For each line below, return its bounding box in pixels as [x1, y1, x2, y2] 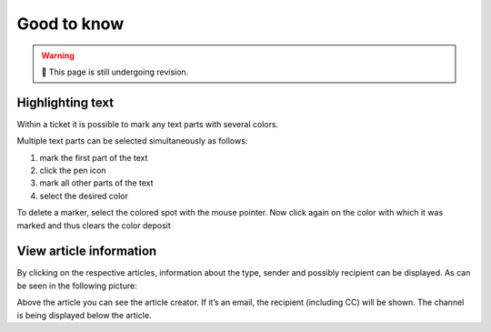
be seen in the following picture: [16, 280, 137, 291]
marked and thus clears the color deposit [16, 219, 172, 231]
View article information [16, 244, 157, 259]
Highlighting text [16, 95, 114, 110]
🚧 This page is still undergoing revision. [41, 66, 189, 77]
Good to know [16, 14, 125, 34]
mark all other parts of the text [39, 177, 154, 188]
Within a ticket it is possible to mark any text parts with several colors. [16, 118, 279, 129]
